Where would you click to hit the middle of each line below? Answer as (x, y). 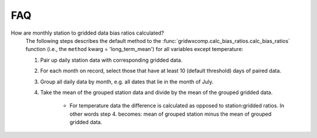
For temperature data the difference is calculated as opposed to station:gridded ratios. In (177, 106)
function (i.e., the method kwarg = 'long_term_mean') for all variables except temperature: (134, 49)
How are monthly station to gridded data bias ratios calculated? (87, 33)
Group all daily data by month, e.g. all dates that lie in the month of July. (127, 82)
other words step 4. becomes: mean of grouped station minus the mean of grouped (171, 114)
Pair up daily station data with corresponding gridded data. (111, 60)
